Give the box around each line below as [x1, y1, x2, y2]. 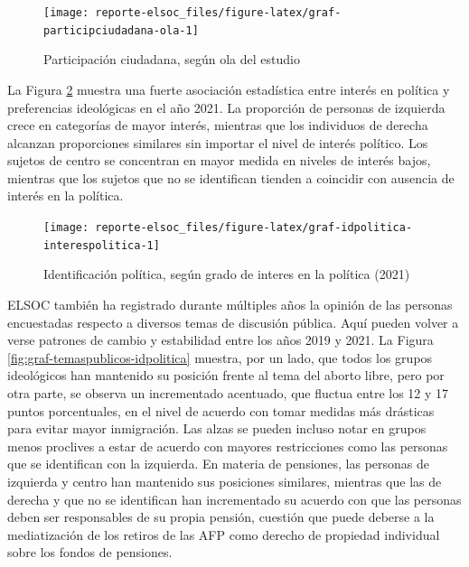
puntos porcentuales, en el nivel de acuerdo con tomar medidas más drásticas [7, 401, 435, 420]
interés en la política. [7, 186, 124, 205]
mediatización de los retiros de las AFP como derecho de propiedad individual [7, 525, 440, 544]
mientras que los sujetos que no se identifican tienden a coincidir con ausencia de [7, 168, 455, 187]
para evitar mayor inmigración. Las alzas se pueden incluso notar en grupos [7, 419, 427, 438]
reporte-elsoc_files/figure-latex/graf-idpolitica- [95, 221, 413, 235]
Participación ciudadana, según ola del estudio [43, 50, 300, 69]
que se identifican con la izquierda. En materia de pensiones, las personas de [7, 454, 430, 473]
